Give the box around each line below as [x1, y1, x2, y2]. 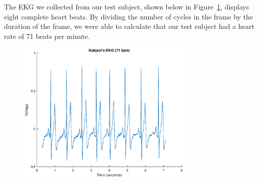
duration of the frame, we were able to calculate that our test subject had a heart [4, 21, 254, 31]
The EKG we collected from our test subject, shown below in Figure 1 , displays [4, 1, 249, 11]
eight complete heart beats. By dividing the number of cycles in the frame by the [4, 11, 253, 21]
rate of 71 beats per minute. [4, 30, 90, 41]
